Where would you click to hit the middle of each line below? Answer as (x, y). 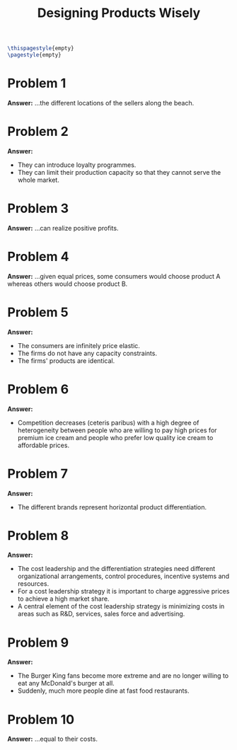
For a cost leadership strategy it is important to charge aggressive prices (123, 592)
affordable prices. (43, 445)
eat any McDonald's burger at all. (66, 683)
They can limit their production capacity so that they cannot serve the (119, 172)
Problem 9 (38, 642)
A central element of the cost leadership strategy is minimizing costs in (121, 606)
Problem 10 (41, 719)
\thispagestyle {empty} (41, 48)
